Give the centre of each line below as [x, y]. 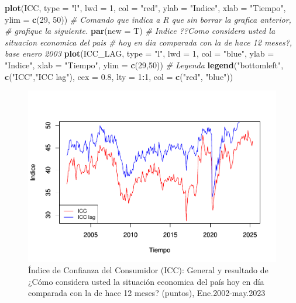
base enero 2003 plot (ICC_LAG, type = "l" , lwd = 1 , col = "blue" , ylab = [140, 53]
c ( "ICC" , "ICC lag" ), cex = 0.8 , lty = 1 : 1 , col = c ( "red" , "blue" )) [119, 76]
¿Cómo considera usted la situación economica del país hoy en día [146, 281]
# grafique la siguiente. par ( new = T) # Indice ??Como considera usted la [140, 31]
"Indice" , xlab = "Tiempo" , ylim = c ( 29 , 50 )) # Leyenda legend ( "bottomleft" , [144, 65]
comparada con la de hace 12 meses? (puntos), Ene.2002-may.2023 [147, 293]
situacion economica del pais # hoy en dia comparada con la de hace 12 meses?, [149, 42]
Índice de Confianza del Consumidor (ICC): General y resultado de [148, 270]
